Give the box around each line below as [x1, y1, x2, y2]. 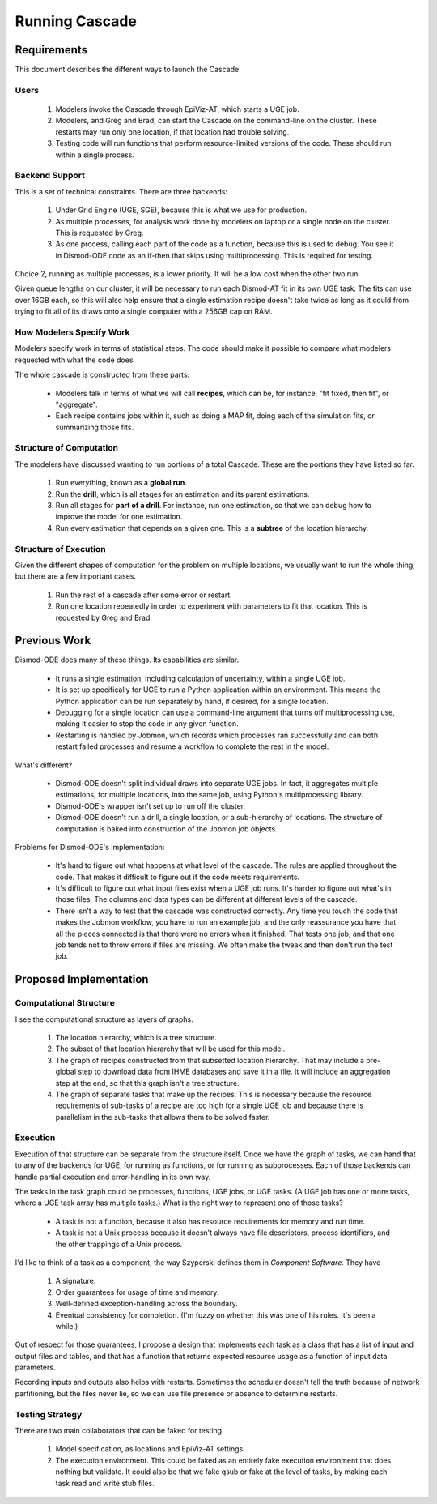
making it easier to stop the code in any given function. [55, 719, 239, 728]
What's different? [15, 760, 73, 770]
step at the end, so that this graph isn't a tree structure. [55, 1078, 240, 1087]
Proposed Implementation [15, 972, 149, 986]
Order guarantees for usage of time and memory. [55, 1287, 219, 1297]
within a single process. [55, 150, 135, 160]
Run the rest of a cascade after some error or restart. [55, 590, 232, 600]
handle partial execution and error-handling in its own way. [15, 1172, 211, 1181]
